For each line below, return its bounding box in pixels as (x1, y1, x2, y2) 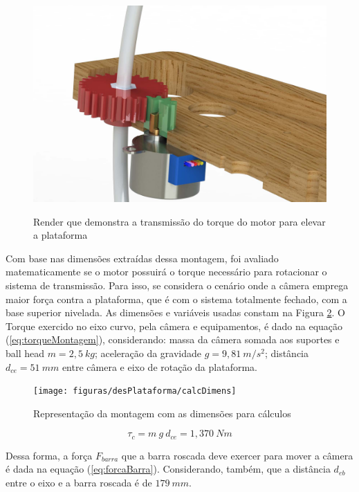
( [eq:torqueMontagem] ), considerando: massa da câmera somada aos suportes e (6, 332, 340, 347)
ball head (6, 345, 45, 360)
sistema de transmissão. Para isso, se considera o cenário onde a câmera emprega (6, 278, 349, 293)
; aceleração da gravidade (94, 345, 202, 360)
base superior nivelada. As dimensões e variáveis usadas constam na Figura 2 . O (6, 305, 346, 320)
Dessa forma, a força (6, 448, 93, 462)
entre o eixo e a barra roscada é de (6, 475, 152, 490)
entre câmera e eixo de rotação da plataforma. (62, 359, 257, 374)
